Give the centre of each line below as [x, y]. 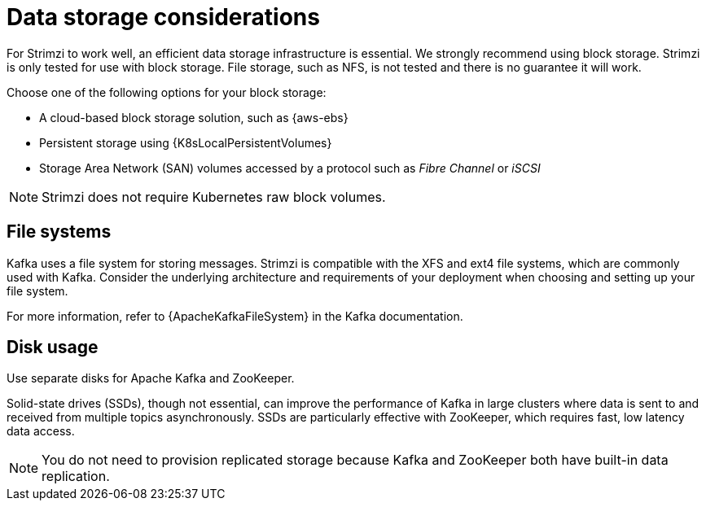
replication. [76, 476]
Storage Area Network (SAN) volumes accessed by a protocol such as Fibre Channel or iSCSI [290, 168]
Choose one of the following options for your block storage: [167, 92]
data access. [41, 431]
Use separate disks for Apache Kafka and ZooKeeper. [151, 378]
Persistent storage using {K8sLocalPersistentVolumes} [186, 142]
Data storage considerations [163, 17]
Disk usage [53, 347]
